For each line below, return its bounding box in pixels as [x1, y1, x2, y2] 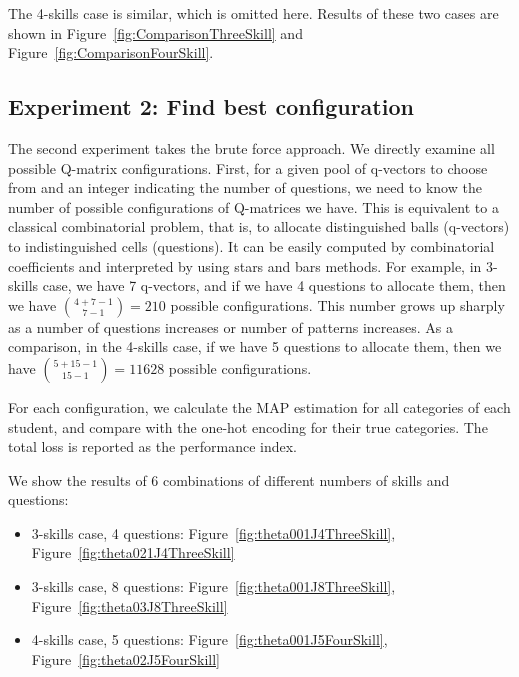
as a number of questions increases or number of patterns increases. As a [8, 316, 453, 337]
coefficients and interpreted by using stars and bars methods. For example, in [8, 255, 482, 276]
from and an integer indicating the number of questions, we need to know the [8, 177, 482, 198]
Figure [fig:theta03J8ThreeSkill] [31, 595, 228, 616]
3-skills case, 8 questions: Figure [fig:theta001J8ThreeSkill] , [31, 576, 396, 597]
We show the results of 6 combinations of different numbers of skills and [8, 469, 450, 490]
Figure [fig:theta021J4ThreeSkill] [31, 542, 235, 563]
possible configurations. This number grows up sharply [170, 294, 505, 315]
